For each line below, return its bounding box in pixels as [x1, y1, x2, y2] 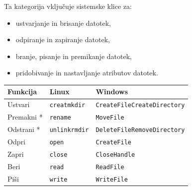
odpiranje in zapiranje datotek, [15, 34, 110, 45]
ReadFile [96, 163, 124, 171]
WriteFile [96, 176, 128, 183]
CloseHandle [96, 151, 135, 158]
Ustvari [7, 99, 30, 110]
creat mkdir [49, 102, 86, 109]
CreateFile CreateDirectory [96, 102, 185, 109]
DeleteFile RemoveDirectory [96, 127, 185, 134]
